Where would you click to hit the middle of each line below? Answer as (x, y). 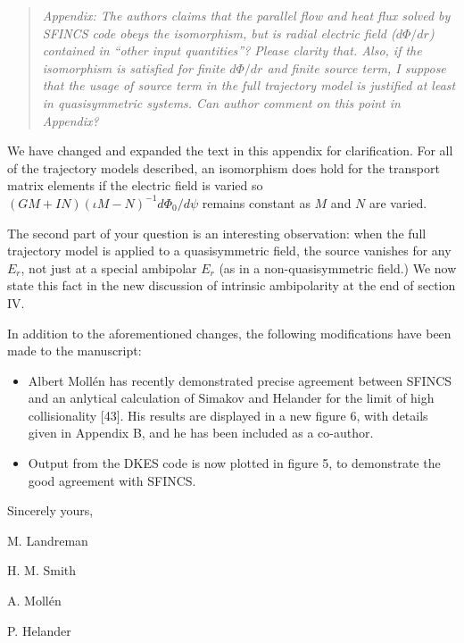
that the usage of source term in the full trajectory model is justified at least (249, 85)
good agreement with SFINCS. (112, 480)
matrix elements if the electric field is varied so (135, 185)
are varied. (398, 202)
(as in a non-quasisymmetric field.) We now (338, 267)
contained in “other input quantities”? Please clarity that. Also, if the (232, 50)
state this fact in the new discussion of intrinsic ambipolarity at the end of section (232, 285)
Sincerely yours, (50, 510)
